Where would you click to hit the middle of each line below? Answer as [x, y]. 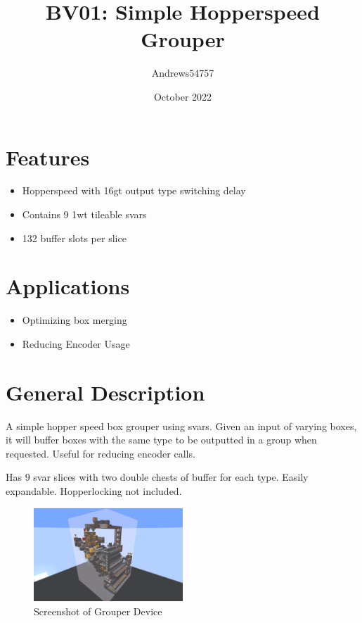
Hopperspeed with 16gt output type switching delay [134, 190]
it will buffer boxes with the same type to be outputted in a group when [161, 440]
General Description [105, 392]
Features [48, 157]
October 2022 [183, 96]
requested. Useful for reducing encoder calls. [101, 453]
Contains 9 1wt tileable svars [84, 214]
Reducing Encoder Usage [76, 343]
